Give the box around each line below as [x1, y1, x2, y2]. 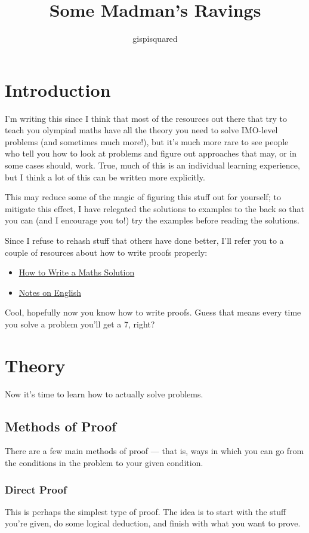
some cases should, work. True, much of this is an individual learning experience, [5, 159, 300, 171]
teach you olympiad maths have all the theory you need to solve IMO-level [5, 124, 278, 136]
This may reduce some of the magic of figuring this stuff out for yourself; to [5, 191, 281, 203]
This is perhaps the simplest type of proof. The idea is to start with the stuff [5, 505, 286, 517]
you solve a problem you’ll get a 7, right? [5, 317, 155, 330]
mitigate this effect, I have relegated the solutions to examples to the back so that [5, 202, 305, 215]
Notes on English [18, 286, 81, 298]
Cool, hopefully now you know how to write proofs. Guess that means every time [5, 306, 301, 318]
